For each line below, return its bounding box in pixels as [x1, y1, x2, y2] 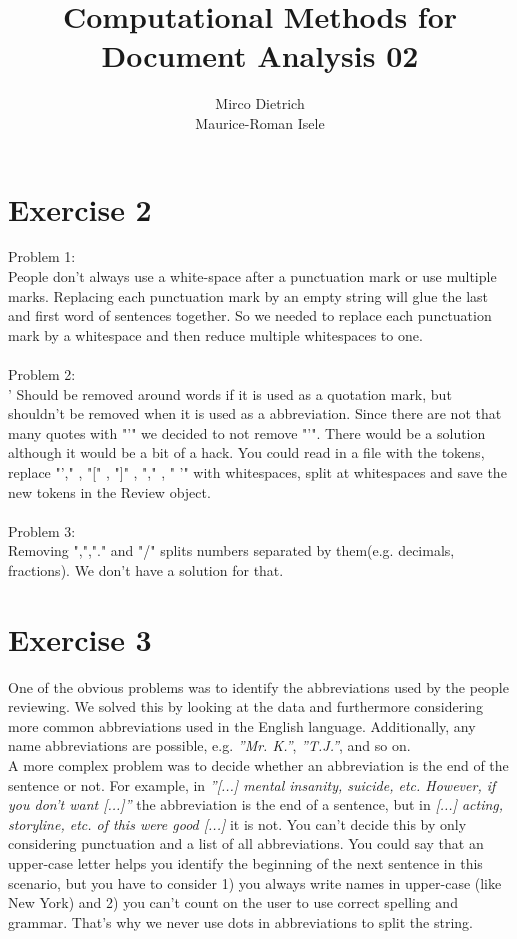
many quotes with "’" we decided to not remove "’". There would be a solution [8, 422, 486, 443]
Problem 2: [8, 364, 76, 384]
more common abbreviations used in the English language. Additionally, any [8, 715, 476, 736]
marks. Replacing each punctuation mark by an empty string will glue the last [8, 285, 489, 306]
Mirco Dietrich [215, 93, 305, 114]
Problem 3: [8, 520, 76, 541]
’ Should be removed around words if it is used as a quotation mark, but [8, 383, 452, 404]
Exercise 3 [8, 618, 152, 659]
